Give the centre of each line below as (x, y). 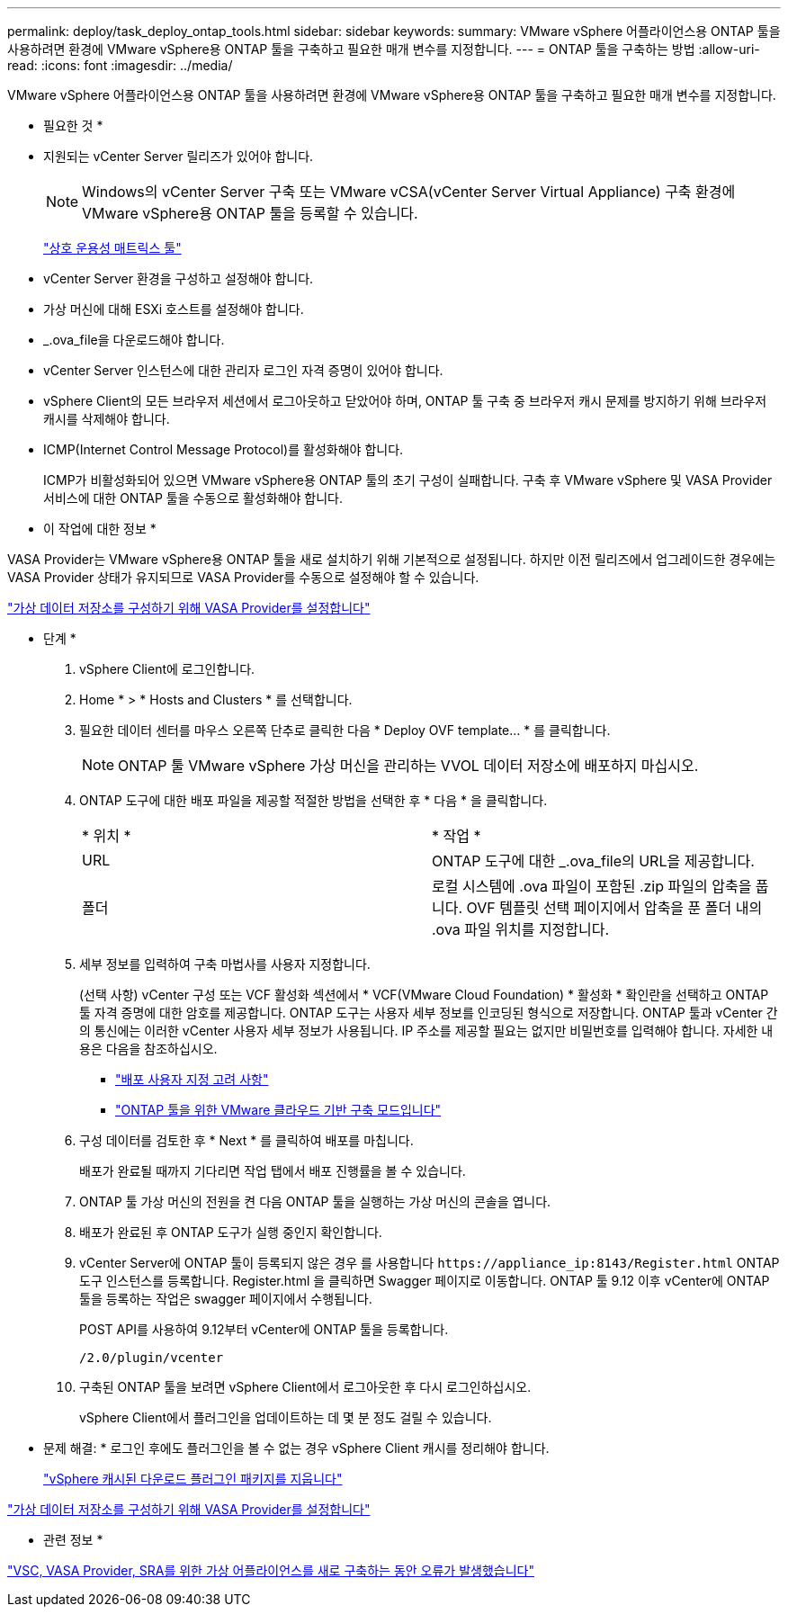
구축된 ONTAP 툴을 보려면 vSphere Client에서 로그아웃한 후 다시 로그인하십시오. (305, 1387)
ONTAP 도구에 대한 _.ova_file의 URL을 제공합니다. (593, 861)
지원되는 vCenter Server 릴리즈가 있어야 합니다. (179, 156)
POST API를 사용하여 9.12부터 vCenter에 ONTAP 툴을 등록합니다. (264, 1329)
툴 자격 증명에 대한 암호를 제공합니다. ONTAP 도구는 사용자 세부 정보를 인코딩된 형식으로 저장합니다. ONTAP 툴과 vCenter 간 (429, 1013)
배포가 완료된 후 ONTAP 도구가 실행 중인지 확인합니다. (231, 1232)
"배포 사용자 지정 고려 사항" (192, 1079)
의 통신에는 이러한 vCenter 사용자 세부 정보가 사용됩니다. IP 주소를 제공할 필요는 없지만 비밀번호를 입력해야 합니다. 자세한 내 (426, 1031)
